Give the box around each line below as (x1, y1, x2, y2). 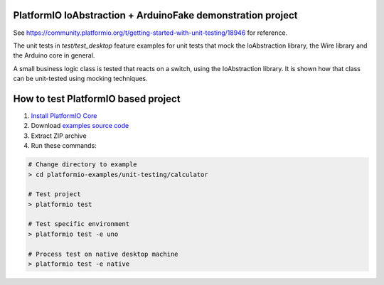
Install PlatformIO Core (31, 111, 97, 120)
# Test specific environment (28, 220, 130, 228)
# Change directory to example (28, 161, 138, 168)
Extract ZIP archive (31, 131, 87, 140)
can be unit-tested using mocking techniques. (13, 75, 149, 83)
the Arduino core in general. (13, 51, 95, 60)
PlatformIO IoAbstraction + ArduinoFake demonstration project (13, 9, 298, 21)
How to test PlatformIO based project (13, 92, 181, 104)
